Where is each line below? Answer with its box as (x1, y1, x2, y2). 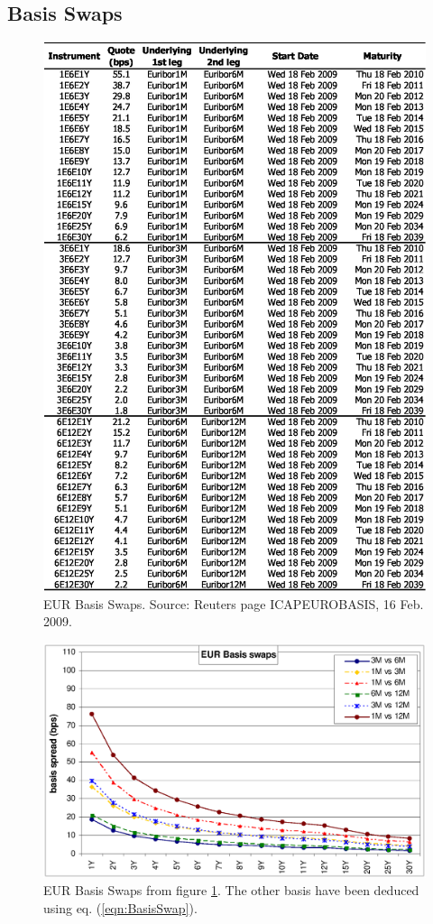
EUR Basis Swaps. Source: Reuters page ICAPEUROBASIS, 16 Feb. (43, 594, 424, 613)
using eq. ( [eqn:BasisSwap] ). (43, 898, 198, 917)
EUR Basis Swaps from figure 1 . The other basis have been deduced (43, 881, 419, 900)
